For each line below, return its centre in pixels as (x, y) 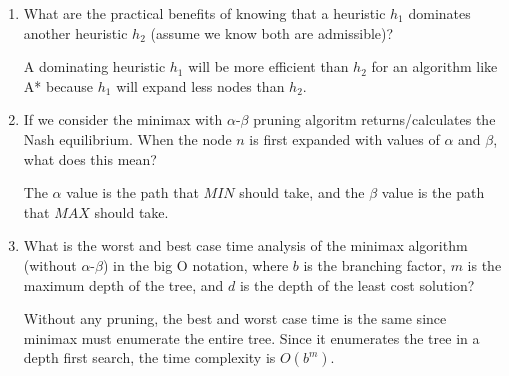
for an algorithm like (434, 66)
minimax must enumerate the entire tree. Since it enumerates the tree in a (251, 337)
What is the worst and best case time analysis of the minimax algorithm (245, 245)
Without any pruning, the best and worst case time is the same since (235, 318)
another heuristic (75, 32)
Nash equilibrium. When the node (127, 138)
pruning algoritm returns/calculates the (374, 119)
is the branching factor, (374, 264)
